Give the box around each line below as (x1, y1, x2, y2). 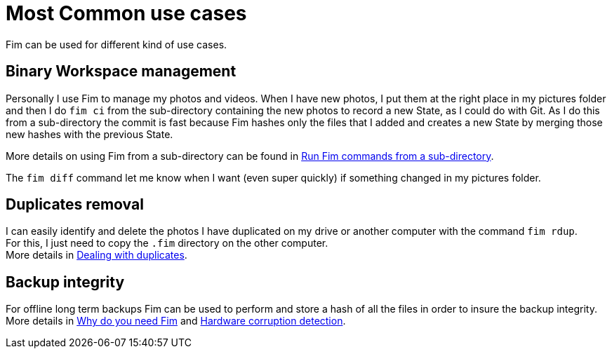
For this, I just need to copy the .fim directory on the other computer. (6, 237, 328, 250)
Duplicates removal (6, 196, 144, 214)
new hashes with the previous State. (6, 128, 173, 140)
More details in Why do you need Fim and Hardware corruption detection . (6, 315, 346, 327)
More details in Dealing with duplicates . (6, 249, 187, 261)
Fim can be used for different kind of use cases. (6, 38, 227, 50)
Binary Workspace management (6, 62, 237, 81)
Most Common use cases (6, 1, 247, 25)
